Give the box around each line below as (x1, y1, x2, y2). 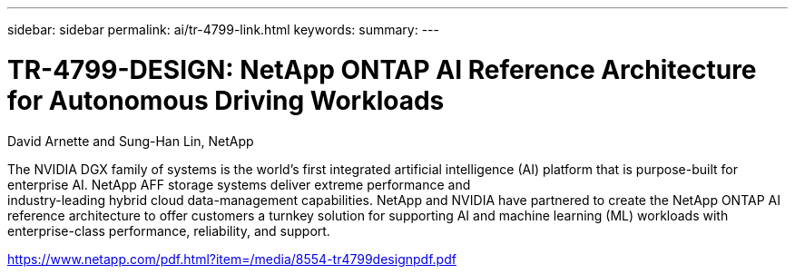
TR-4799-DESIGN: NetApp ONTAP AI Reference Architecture (7, 54, 757, 85)
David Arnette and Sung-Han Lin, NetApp (7, 132, 254, 149)
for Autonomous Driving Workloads (7, 84, 445, 116)
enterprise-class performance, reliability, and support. (7, 222, 330, 239)
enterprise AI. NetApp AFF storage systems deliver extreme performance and (7, 176, 471, 192)
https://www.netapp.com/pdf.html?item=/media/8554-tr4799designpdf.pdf (7, 250, 456, 267)
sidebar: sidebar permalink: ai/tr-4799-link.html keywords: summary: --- (7, 22, 439, 37)
